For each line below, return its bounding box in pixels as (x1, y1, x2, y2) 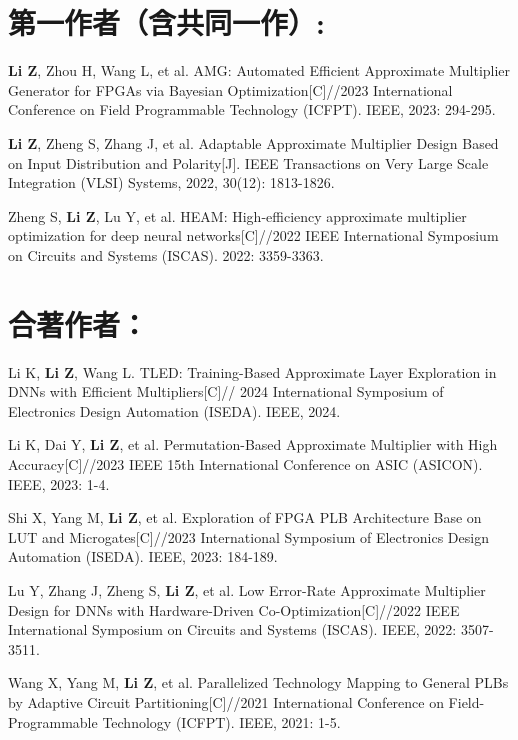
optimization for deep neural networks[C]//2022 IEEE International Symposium (8, 225, 499, 246)
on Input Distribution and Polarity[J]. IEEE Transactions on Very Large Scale (8, 152, 489, 173)
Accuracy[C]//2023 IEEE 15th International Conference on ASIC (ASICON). (8, 453, 483, 474)
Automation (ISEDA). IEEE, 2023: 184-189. (8, 546, 278, 567)
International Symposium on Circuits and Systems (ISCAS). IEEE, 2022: (8, 619, 457, 640)
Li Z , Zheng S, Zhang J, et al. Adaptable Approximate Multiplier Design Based (8, 132, 499, 153)
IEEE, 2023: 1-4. (8, 473, 110, 494)
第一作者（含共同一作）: (8, 2, 325, 43)
